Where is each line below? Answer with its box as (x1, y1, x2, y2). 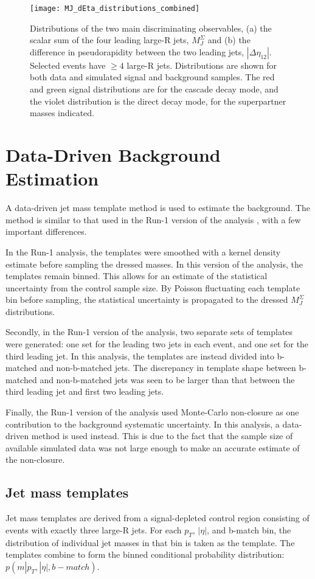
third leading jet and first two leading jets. (5, 385, 164, 398)
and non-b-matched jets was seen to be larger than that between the (40, 373, 295, 386)
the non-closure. (5, 453, 65, 466)
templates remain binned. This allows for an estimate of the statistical (5, 269, 268, 282)
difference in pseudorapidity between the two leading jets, (30, 45, 244, 58)
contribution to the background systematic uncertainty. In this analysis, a (5, 417, 280, 430)
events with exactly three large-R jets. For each (5, 523, 182, 536)
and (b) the (207, 33, 251, 46)
